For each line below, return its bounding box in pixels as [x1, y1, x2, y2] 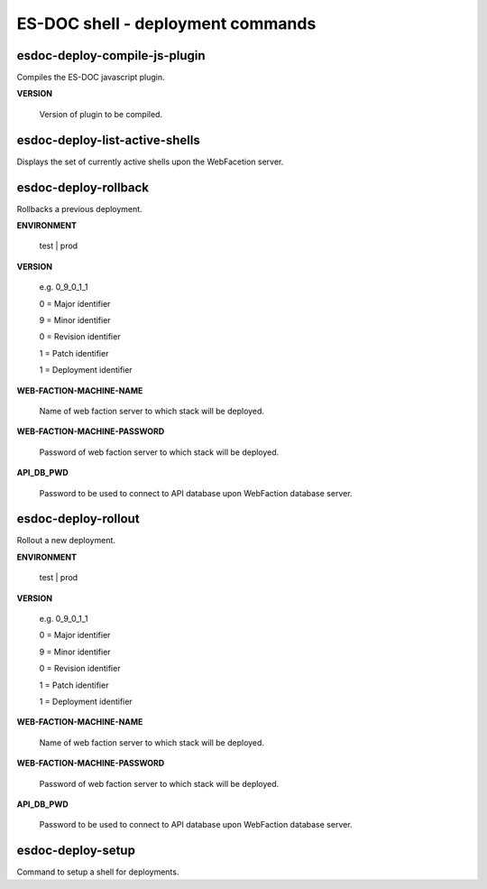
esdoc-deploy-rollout [16, 511, 140, 527]
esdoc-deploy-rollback [16, 180, 149, 195]
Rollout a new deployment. [16, 535, 116, 546]
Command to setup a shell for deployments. [16, 866, 179, 877]
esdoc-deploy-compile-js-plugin [16, 48, 207, 63]
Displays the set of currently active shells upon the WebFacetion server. [16, 156, 284, 167]
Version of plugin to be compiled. [39, 108, 162, 119]
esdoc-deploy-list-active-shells [16, 132, 200, 148]
